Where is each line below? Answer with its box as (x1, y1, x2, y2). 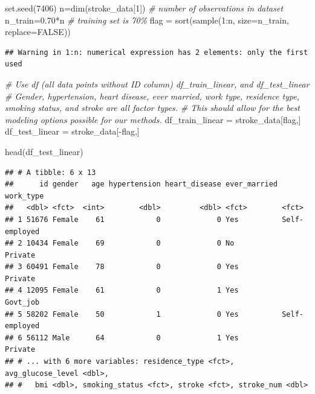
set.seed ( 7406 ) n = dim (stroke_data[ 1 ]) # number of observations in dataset (5, 2, 284, 14)
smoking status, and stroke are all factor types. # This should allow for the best (5, 101, 300, 114)
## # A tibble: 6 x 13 (5, 168, 96, 177)
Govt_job (5, 298, 40, 307)
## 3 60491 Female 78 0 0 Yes (5, 262, 239, 272)
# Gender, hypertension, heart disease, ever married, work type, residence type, (5, 89, 300, 102)
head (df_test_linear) (5, 145, 83, 157)
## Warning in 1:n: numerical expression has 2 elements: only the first (5, 48, 308, 57)
